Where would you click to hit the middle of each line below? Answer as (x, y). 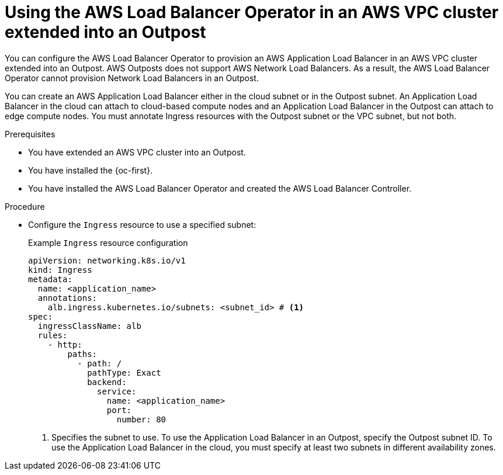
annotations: (67, 298)
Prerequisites (30, 134)
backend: (107, 382)
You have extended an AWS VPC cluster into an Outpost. (137, 152)
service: (117, 391)
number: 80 (141, 419)
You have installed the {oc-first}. (91, 170)
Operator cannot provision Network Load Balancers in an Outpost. (132, 78)
